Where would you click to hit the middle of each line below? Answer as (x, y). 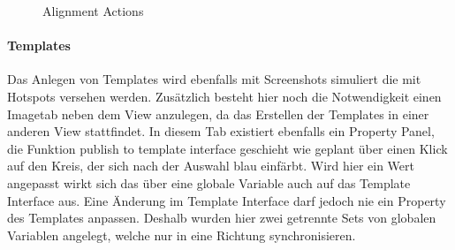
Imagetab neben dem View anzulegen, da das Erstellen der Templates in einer (218, 114)
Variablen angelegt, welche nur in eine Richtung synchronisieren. (182, 235)
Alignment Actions (93, 11)
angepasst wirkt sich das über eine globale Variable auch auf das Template (209, 182)
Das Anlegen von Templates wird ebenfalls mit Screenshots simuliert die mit (214, 79)
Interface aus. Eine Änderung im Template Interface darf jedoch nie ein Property (227, 200)
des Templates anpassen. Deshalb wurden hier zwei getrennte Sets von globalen (222, 218)
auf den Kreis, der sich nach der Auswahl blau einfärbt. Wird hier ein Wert (211, 166)
